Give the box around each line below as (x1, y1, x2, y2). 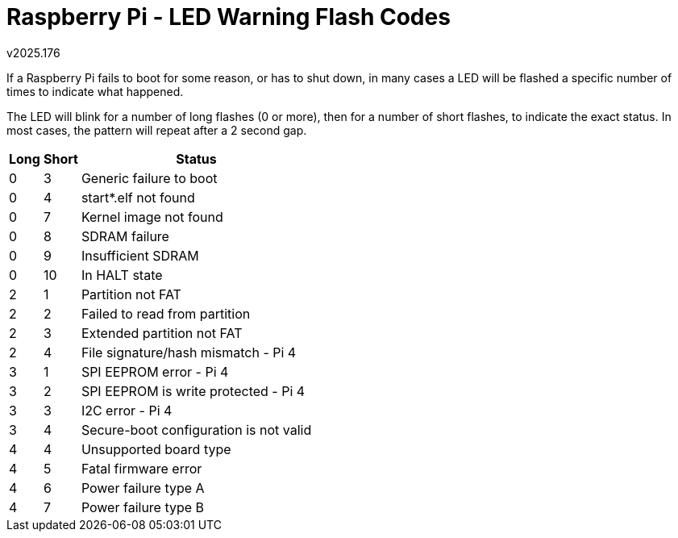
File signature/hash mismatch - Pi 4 (81, 344, 297, 361)
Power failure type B (81, 498, 205, 515)
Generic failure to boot (81, 169, 218, 186)
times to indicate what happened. (6, 84, 184, 98)
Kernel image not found (81, 208, 223, 225)
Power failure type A (81, 479, 205, 496)
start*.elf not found (81, 189, 195, 206)
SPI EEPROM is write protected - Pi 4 (81, 382, 306, 399)
